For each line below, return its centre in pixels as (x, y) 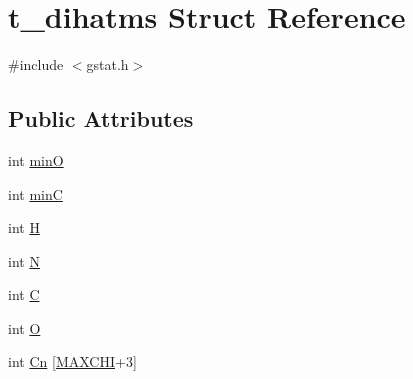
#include (36, 64)
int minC (35, 193)
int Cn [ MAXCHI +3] (72, 361)
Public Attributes (101, 118)
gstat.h (107, 64)
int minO (36, 159)
